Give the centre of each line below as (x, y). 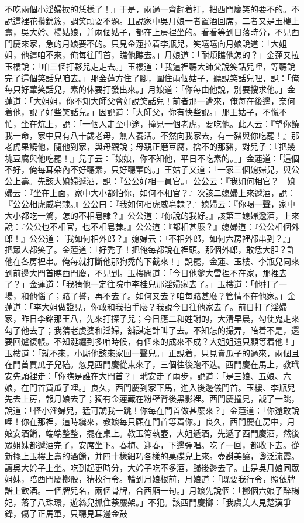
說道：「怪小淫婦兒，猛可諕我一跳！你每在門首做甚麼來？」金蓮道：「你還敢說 (152, 410)
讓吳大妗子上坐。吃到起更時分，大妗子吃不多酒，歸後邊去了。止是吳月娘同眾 (152, 467)
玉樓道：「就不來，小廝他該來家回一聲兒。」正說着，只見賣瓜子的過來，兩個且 (152, 352)
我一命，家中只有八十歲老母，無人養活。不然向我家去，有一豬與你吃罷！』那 (152, 135)
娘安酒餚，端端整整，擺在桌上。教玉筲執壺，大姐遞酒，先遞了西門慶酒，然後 (152, 433)
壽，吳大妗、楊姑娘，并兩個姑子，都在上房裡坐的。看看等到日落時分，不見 (148, 32)
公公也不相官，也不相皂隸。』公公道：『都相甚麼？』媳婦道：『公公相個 (158, 227)
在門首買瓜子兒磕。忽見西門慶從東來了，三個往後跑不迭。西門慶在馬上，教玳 (152, 364)
